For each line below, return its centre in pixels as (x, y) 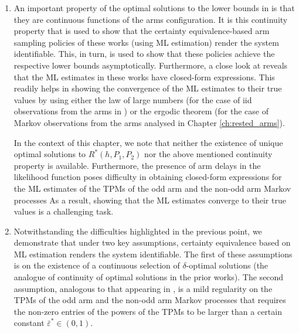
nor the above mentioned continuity (208, 154)
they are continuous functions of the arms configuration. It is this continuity (151, 19)
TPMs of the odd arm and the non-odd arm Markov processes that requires (150, 300)
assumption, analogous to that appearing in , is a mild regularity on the (143, 288)
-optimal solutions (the (227, 265)
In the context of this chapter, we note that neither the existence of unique (148, 142)
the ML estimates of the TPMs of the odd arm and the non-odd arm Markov (152, 188)
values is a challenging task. (64, 211)
